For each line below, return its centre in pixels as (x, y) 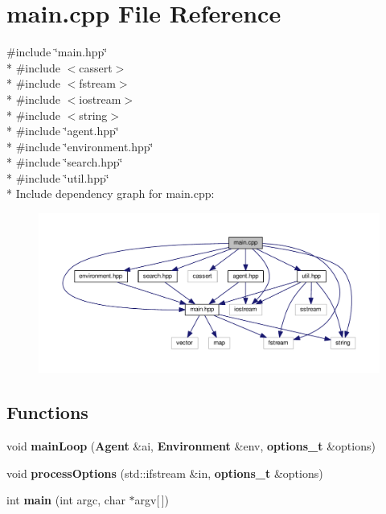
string (93, 115)
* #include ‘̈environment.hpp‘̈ (80, 146)
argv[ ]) (152, 500)
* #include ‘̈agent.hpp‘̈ (63, 131)
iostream (100, 99)
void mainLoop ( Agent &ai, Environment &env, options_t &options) (191, 446)
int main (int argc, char (66, 500)
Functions (47, 412)
